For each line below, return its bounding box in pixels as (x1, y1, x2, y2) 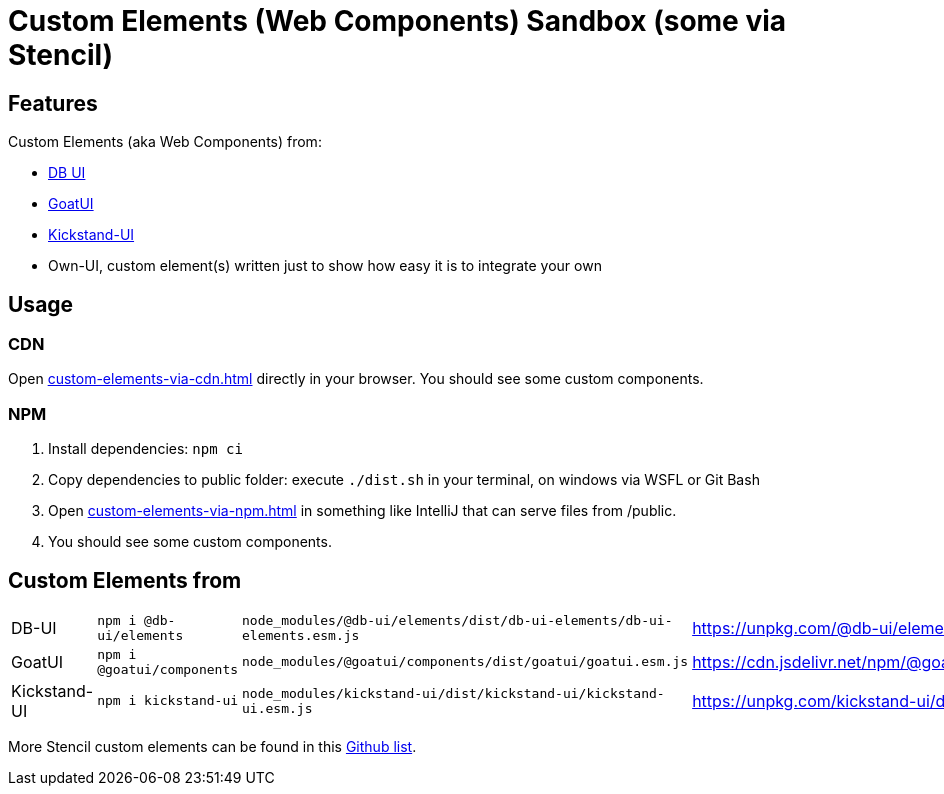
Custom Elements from (8, 567, 242, 593)
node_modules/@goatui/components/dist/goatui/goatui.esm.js (242, 654, 689, 670)
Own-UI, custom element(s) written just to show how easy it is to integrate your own (48, 257, 602, 275)
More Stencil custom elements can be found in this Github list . (8, 737, 417, 755)
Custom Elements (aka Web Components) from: (8, 133, 322, 151)
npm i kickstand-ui (97, 693, 239, 709)
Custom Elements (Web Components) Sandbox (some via (8, 4, 787, 38)
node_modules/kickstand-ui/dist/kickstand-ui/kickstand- (242, 685, 665, 701)
